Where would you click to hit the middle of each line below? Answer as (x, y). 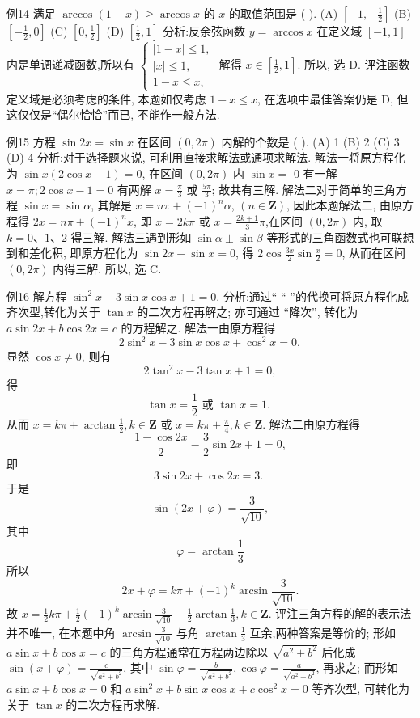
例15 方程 (31, 141)
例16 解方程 (37, 296)
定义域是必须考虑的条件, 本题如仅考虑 (106, 98)
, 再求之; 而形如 (357, 667)
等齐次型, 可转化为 (361, 688)
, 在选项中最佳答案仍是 (318, 98)
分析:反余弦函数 (204, 31)
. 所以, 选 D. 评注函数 (354, 64)
